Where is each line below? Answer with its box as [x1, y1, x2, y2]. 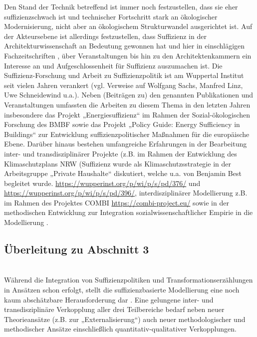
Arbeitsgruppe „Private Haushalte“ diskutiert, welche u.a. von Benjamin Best [4, 168, 242, 178]
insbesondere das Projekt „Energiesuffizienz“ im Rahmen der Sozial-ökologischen [4, 109, 251, 119]
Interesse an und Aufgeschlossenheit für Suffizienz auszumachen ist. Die [4, 60, 223, 70]
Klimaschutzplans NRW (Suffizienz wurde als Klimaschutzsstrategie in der [4, 158, 231, 168]
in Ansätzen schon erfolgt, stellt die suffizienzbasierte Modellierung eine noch [4, 284, 240, 295]
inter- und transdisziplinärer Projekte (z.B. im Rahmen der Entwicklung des [4, 148, 237, 158]
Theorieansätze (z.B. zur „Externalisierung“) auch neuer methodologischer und [4, 313, 246, 324]
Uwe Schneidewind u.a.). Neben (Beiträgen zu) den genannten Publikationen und [4, 89, 254, 100]
